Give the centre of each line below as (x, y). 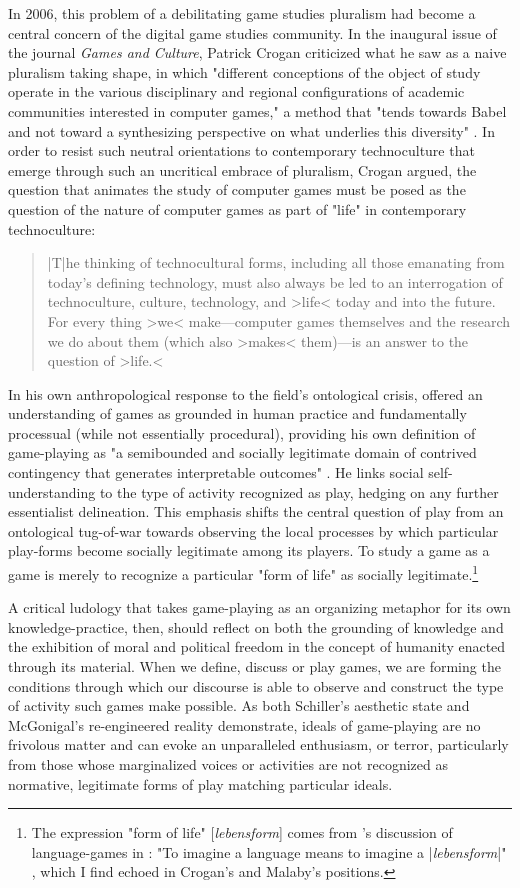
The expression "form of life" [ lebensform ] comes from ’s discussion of (242, 832)
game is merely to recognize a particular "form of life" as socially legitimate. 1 (243, 572)
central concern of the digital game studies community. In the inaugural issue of (252, 32)
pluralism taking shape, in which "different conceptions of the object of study (244, 71)
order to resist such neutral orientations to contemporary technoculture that (241, 150)
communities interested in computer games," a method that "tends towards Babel (257, 110)
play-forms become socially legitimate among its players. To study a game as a (249, 550)
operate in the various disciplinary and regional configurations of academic (236, 91)
